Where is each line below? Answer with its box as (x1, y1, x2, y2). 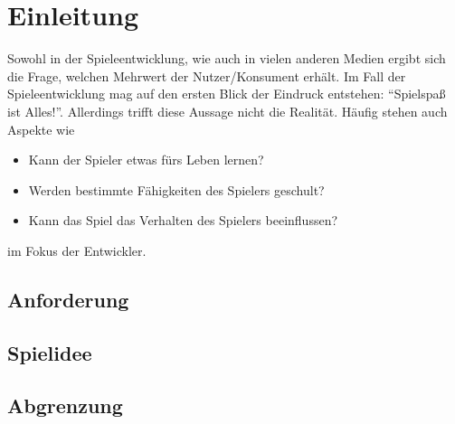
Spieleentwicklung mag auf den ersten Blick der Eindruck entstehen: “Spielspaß (7, 84, 446, 103)
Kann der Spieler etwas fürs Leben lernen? (28, 150, 264, 169)
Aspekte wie (7, 119, 75, 138)
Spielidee (7, 338, 92, 366)
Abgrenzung (7, 391, 123, 419)
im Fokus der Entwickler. (7, 240, 147, 259)
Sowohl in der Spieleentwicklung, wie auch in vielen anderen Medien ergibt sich (7, 49, 446, 68)
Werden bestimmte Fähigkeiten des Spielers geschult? (28, 180, 325, 199)
